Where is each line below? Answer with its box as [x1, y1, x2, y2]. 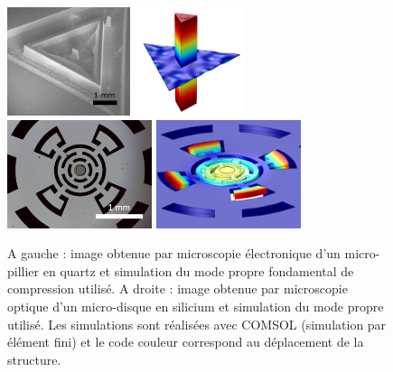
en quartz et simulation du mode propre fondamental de [42, 261, 354, 280]
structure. [7, 349, 61, 368]
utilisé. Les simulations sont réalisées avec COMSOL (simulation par [7, 314, 387, 333]
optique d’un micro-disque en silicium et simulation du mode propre [7, 296, 384, 315]
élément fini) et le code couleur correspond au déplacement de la [7, 332, 364, 351]
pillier [7, 261, 40, 280]
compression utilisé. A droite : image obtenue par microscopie [7, 279, 348, 298]
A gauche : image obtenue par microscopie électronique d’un [7, 244, 341, 263]
